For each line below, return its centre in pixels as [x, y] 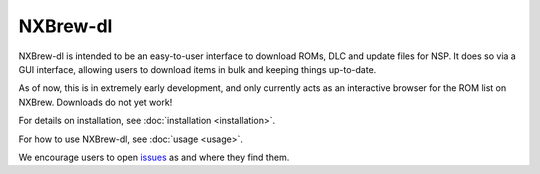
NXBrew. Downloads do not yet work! [95, 102]
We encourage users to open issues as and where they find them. [154, 157]
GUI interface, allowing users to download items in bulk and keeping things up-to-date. [197, 69]
